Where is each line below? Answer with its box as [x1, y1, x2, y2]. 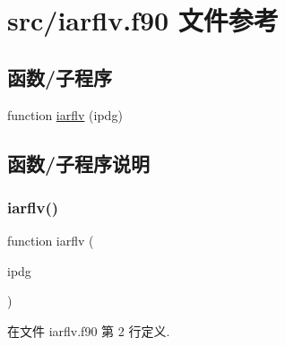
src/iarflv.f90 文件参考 [7, 2, 279, 39]
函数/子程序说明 [7, 149, 151, 177]
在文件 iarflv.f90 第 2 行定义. [7, 321, 170, 340]
